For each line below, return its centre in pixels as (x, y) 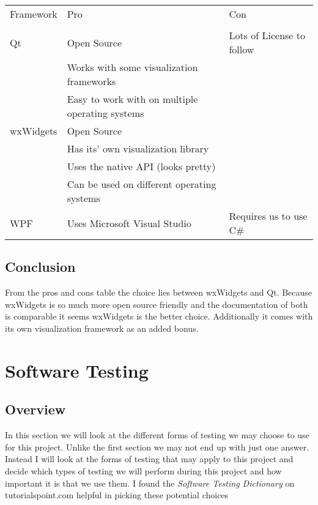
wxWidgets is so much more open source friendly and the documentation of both (157, 304)
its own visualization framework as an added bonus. (102, 328)
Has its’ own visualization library (138, 148)
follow (242, 49)
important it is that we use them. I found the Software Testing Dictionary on (150, 483)
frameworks (91, 81)
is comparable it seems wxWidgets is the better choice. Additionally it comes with (159, 316)
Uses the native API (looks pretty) (141, 166)
